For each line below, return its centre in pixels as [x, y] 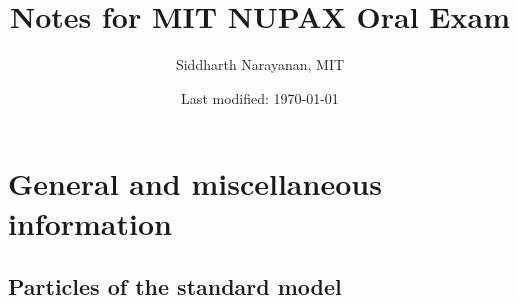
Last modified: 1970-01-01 [260, 97]
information [90, 222]
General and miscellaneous [195, 183]
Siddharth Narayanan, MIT [260, 64]
